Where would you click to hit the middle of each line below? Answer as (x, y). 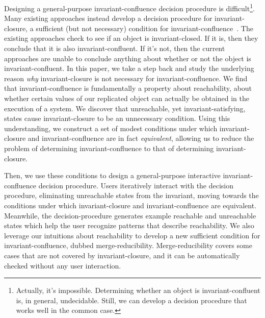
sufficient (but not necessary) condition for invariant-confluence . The (144, 28)
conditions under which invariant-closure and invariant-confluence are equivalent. (130, 205)
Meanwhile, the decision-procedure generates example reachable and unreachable (130, 215)
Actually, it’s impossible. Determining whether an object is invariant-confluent (138, 290)
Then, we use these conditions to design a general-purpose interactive (112, 175)
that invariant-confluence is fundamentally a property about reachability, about (128, 88)
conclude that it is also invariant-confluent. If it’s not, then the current (115, 48)
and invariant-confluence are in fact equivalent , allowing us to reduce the (141, 138)
